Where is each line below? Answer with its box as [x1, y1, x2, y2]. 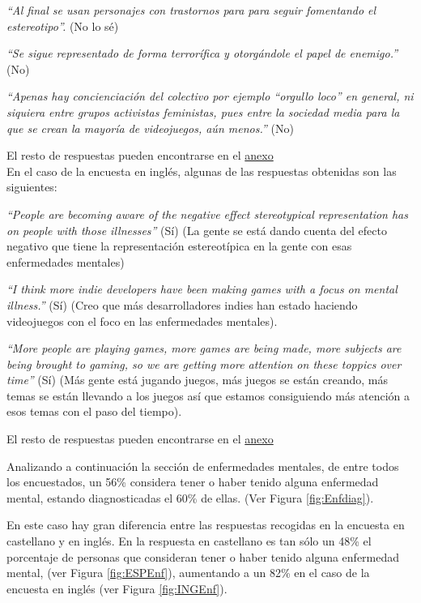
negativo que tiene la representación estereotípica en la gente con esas [6, 237, 352, 254]
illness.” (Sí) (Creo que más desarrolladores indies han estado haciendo [6, 296, 358, 313]
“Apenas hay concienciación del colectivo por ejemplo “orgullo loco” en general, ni [6, 88, 414, 105]
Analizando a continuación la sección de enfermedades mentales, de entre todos [6, 457, 399, 474]
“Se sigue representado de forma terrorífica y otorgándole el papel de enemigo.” [6, 45, 398, 62]
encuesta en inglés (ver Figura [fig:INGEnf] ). [6, 579, 228, 597]
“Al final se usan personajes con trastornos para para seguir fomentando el [6, 2, 376, 18]
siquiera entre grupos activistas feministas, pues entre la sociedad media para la [6, 103, 400, 120]
